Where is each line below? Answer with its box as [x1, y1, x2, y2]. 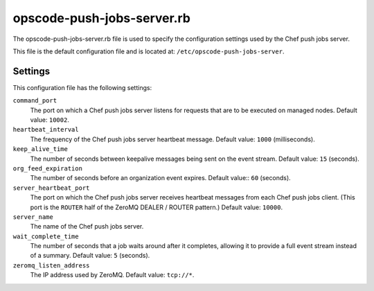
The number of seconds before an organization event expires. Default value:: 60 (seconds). [30, 174, 291, 182]
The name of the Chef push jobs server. [30, 222, 144, 231]
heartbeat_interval [12, 125, 79, 134]
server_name [12, 213, 53, 221]
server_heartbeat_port [12, 184, 90, 192]
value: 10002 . [30, 116, 69, 124]
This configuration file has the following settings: [12, 83, 152, 91]
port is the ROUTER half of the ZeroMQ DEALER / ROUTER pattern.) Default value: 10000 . [30, 203, 283, 211]
